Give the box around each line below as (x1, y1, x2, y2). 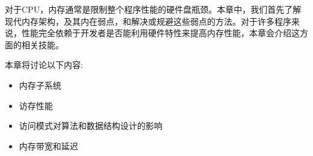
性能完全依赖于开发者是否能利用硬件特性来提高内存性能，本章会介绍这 (21, 27, 300, 39)
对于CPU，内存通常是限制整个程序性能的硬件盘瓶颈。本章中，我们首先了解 (5, 3, 302, 15)
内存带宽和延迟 (19, 139, 78, 152)
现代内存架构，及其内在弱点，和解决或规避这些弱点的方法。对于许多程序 (5, 14, 291, 27)
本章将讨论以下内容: (5, 58, 83, 71)
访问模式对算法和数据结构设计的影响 (19, 119, 163, 132)
